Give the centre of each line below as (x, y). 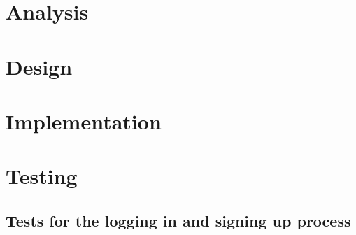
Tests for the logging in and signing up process (178, 220)
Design (39, 66)
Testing (42, 176)
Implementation (84, 121)
